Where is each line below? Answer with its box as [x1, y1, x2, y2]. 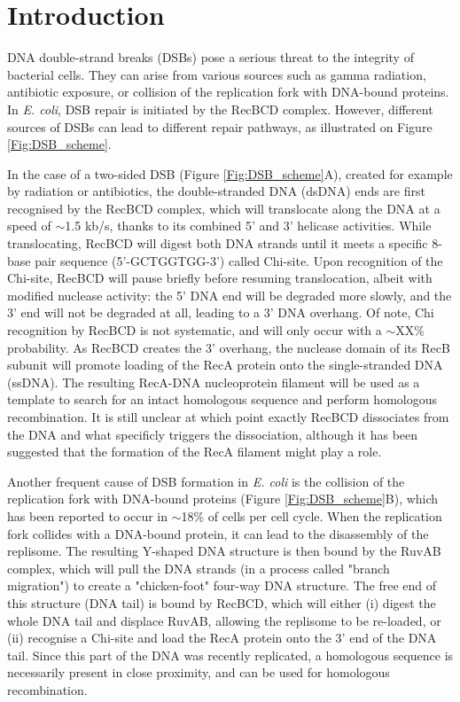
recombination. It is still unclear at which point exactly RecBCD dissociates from [7, 408, 449, 425]
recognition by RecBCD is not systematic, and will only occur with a [7, 321, 382, 339]
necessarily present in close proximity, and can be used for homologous [7, 663, 390, 682]
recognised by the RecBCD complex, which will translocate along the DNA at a [7, 199, 441, 217]
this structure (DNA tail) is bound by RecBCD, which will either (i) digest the [7, 593, 436, 612]
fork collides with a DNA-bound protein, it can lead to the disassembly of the [7, 524, 429, 542]
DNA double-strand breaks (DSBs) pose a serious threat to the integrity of [7, 48, 414, 66]
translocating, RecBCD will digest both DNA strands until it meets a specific [7, 234, 428, 253]
